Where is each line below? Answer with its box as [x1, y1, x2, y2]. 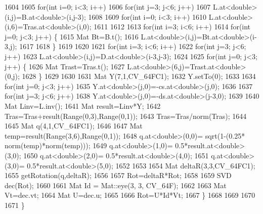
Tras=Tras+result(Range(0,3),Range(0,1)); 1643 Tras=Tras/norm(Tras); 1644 [5, 110, 247, 121]
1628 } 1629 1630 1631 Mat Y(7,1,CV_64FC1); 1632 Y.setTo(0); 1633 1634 [22, 71, 256, 81]
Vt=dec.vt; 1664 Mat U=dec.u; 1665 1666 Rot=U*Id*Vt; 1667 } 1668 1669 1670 [5, 190, 255, 200]
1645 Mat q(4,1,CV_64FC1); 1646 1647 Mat [5, 120, 143, 131]
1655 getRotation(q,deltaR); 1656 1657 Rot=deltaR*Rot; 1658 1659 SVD [5, 170, 232, 181]
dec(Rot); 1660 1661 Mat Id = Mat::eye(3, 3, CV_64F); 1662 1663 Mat [5, 180, 227, 190]
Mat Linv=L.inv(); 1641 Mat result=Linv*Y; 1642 [5, 100, 161, 111]
